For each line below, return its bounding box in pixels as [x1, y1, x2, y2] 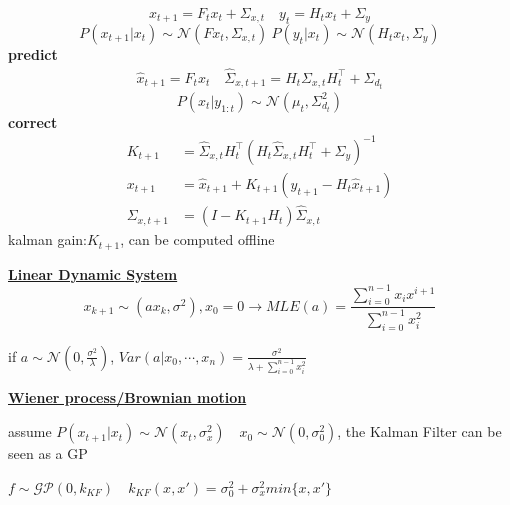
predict [8, 43, 58, 64]
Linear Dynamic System [8, 263, 178, 284]
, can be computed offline [120, 229, 275, 250]
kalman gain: [8, 229, 87, 250]
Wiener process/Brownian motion [8, 387, 247, 408]
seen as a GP [8, 443, 88, 464]
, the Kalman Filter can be [337, 421, 502, 442]
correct [8, 111, 58, 132]
